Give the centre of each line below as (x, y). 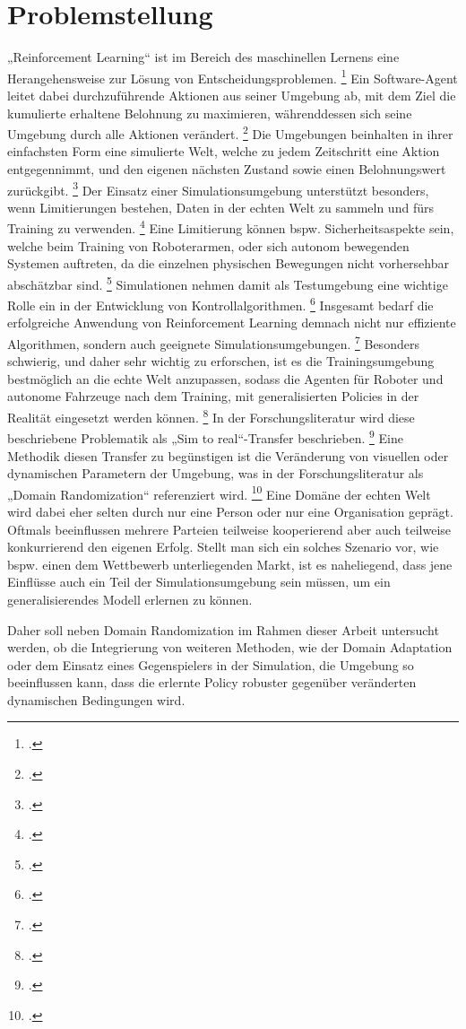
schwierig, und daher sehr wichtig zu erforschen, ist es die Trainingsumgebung (221, 361)
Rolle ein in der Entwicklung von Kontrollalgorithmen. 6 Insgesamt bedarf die (220, 304)
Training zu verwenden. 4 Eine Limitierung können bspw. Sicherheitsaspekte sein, (231, 227)
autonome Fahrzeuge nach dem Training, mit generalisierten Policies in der (213, 396)
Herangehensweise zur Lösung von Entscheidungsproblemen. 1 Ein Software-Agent (233, 76)
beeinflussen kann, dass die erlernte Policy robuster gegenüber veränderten (212, 682)
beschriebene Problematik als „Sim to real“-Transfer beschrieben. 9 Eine (205, 436)
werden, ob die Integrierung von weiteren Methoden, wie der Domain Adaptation (230, 647)
